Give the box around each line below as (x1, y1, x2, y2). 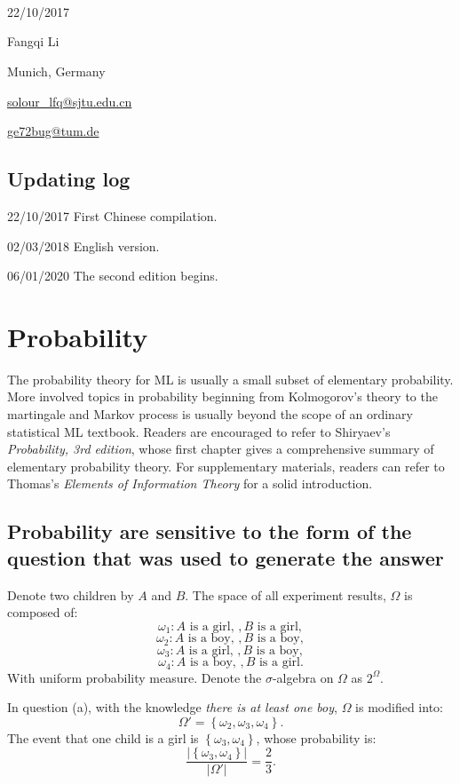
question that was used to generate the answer (7, 543, 444, 571)
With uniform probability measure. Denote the (7, 668, 262, 686)
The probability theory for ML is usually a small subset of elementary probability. (7, 369, 454, 388)
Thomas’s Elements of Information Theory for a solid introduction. (7, 474, 373, 493)
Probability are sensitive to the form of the (7, 518, 412, 545)
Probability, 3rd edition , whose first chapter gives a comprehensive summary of (7, 440, 434, 458)
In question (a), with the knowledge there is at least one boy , (7, 698, 337, 717)
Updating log (7, 165, 131, 193)
